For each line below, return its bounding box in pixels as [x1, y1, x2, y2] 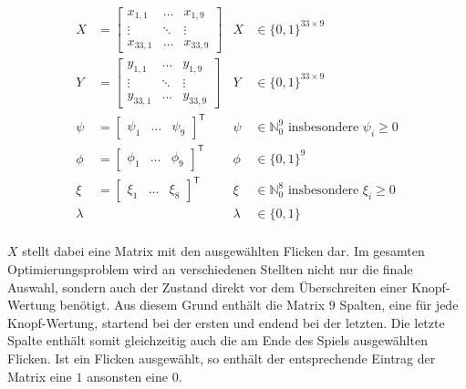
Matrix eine [7, 366, 72, 385]
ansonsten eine [87, 366, 168, 385]
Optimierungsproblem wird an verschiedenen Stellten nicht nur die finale [7, 260, 413, 278]
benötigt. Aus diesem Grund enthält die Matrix [59, 295, 326, 314]
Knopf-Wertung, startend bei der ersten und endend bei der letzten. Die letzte [7, 312, 445, 332]
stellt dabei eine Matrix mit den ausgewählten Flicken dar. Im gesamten [22, 241, 425, 261]
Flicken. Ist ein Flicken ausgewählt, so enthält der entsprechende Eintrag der [7, 348, 436, 367]
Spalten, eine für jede [339, 295, 459, 314]
